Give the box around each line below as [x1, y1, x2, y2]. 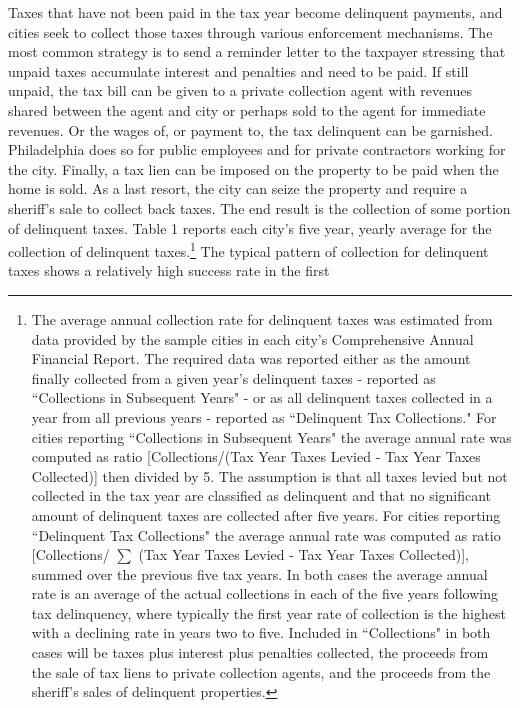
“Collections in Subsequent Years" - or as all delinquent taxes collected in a [31, 387, 493, 408]
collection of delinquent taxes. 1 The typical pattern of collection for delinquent [8, 238, 489, 261]
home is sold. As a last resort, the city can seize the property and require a [8, 178, 468, 199]
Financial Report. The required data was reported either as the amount [31, 348, 471, 369]
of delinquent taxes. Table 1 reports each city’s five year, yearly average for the [8, 217, 492, 238]
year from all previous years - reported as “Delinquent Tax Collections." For [31, 406, 497, 427]
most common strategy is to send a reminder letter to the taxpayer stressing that [8, 41, 506, 62]
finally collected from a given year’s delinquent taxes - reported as [31, 367, 436, 388]
